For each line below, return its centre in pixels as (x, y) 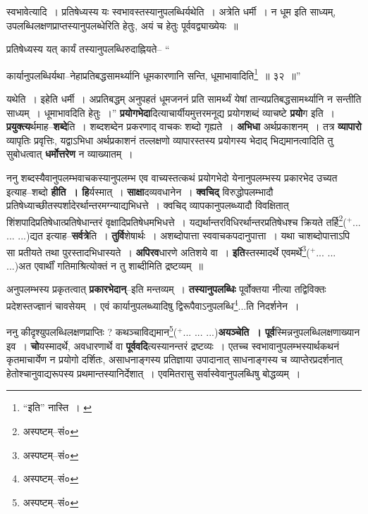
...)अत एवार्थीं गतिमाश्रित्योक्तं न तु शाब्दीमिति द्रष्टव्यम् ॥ (105, 265)
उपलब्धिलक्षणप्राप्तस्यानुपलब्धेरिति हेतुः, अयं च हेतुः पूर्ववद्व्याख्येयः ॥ (122, 25)
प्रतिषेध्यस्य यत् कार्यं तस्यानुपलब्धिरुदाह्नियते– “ (88, 49)
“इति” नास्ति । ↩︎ (57, 407)
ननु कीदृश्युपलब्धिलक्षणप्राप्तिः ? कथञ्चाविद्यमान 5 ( (92, 331)
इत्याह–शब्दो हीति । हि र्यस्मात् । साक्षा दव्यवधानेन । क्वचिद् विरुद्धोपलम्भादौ (140, 191)
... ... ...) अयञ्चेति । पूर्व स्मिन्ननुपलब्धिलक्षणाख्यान (271, 331)
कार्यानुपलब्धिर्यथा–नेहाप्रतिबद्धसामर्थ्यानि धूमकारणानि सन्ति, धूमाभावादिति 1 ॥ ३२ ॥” (154, 74)
